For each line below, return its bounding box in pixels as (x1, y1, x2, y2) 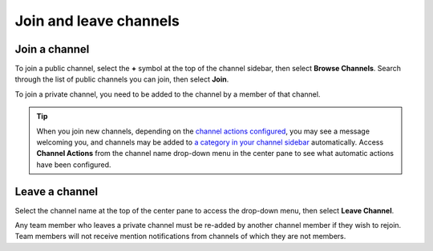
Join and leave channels (14, 12, 180, 30)
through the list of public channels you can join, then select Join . (14, 74, 229, 84)
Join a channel (14, 42, 90, 56)
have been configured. (36, 160, 111, 169)
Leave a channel (14, 185, 99, 198)
